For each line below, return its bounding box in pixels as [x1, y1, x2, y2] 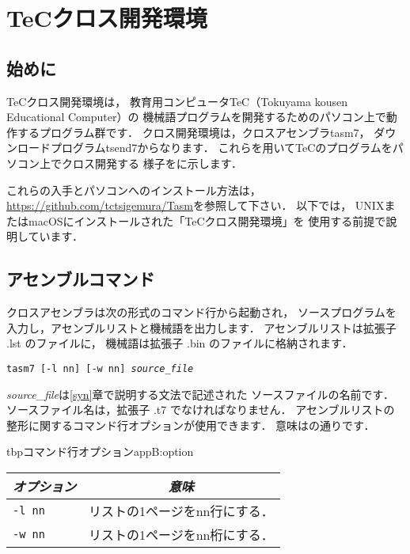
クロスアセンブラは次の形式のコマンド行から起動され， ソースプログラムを [6, 304, 397, 321]
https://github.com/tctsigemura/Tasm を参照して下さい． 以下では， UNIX [6, 197, 385, 214]
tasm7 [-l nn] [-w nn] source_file [6, 362, 194, 374]
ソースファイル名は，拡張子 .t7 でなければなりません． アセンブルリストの [6, 401, 395, 418]
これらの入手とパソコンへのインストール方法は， [6, 181, 261, 198]
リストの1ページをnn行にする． [89, 501, 274, 520]
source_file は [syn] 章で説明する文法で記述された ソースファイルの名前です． [6, 385, 394, 402]
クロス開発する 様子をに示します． [61, 154, 243, 171]
